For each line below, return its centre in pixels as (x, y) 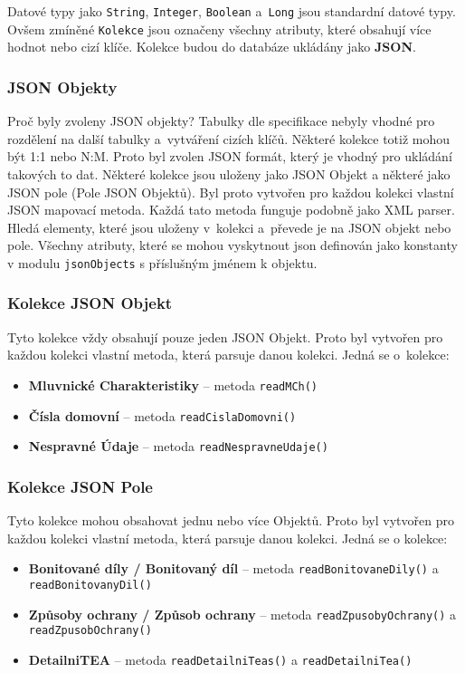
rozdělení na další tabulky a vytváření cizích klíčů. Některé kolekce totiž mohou (229, 138)
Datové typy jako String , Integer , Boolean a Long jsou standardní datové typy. (232, 11)
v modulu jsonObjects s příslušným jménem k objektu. (162, 262)
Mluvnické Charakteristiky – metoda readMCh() (173, 385)
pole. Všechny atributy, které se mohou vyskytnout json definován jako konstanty (232, 245)
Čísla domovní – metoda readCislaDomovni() (162, 415)
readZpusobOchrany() (90, 631)
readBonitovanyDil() (90, 585)
